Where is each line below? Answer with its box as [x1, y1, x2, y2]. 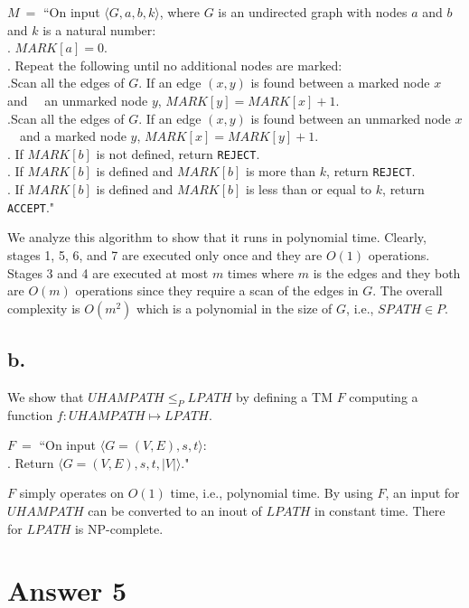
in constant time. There [314, 501, 446, 520]
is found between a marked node [250, 73, 430, 92]
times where [227, 263, 295, 282]
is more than [246, 162, 316, 181]
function [7, 405, 53, 424]
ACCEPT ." [7, 197, 55, 216]
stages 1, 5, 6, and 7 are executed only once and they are [7, 245, 323, 264]
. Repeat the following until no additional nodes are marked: [7, 55, 342, 74]
